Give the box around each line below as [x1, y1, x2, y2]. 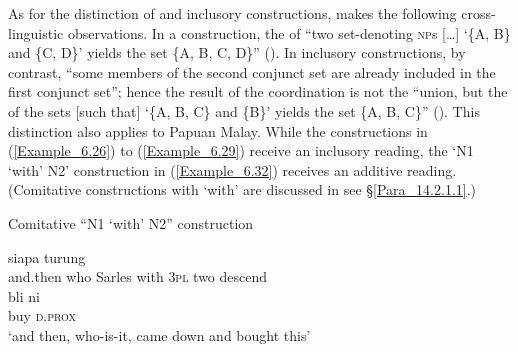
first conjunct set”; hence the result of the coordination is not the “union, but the [8, 81, 508, 102]
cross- [461, 3, 496, 23]
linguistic [8, 22, 64, 43]
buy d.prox [8, 305, 77, 326]
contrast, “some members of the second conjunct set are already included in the [8, 61, 496, 82]
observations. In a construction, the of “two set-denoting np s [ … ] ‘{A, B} [67, 22, 511, 43]
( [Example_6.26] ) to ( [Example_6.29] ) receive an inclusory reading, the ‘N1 [8, 140, 474, 161]
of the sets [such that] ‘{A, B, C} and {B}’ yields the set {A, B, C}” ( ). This [8, 100, 480, 121]
